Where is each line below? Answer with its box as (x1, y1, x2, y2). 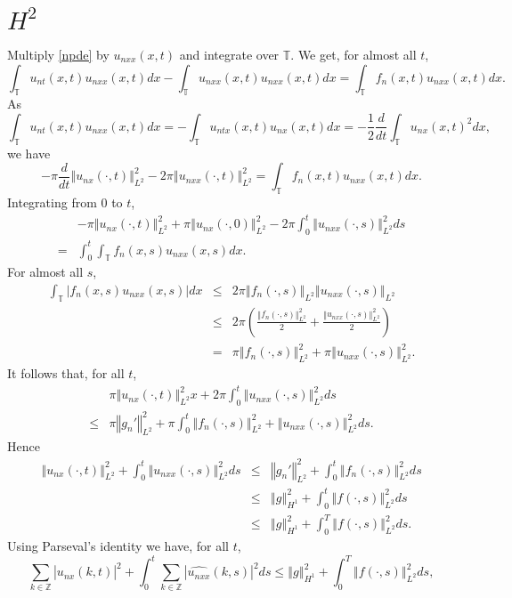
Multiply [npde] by (7, 44, 110, 63)
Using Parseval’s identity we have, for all (7, 536, 229, 554)
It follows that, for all (7, 364, 125, 383)
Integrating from (7, 193, 97, 212)
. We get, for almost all (290, 44, 417, 63)
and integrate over (179, 44, 280, 63)
